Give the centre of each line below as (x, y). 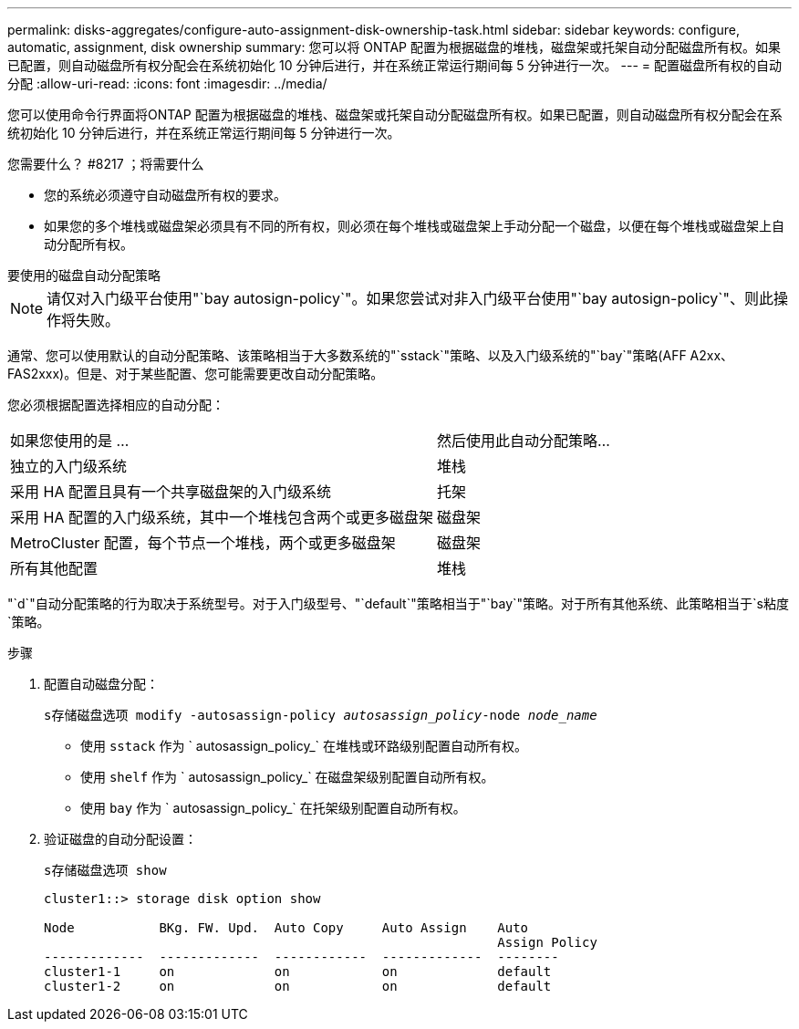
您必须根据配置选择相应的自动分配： (116, 405)
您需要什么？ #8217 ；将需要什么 (106, 164)
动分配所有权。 (88, 244)
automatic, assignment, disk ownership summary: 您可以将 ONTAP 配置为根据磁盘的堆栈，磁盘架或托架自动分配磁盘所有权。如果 (394, 47)
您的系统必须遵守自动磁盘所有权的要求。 (165, 195)
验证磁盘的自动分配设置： (120, 839)
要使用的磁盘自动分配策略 (84, 275)
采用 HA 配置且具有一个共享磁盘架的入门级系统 (171, 492)
